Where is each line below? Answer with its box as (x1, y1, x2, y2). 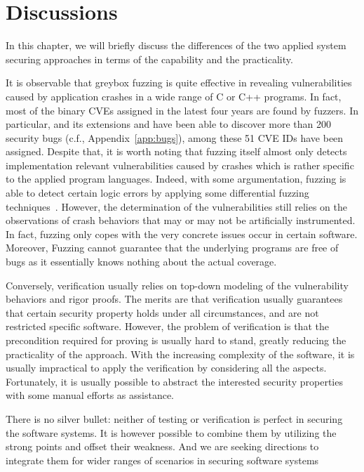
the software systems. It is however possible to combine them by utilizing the (6, 425, 337, 440)
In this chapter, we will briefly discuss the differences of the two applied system (6, 38, 346, 53)
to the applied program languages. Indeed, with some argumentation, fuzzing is (6, 171, 346, 186)
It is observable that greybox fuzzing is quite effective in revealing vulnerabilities (6, 75, 352, 90)
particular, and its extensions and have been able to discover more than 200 (6, 117, 332, 131)
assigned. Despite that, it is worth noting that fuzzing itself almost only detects (6, 144, 347, 159)
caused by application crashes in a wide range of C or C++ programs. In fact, (6, 88, 342, 103)
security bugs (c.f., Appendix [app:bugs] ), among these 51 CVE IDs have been (6, 130, 344, 145)
